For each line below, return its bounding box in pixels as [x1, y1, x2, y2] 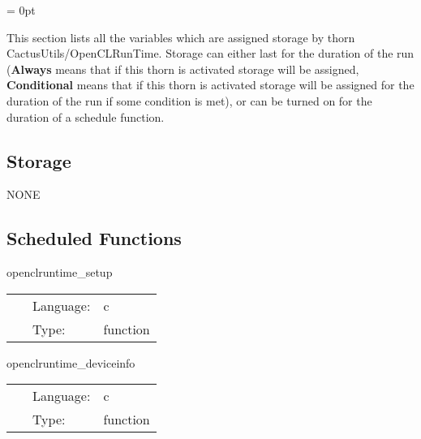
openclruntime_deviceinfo [6, 354, 135, 371]
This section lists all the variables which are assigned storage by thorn [6, 28, 355, 45]
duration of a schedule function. [6, 108, 165, 125]
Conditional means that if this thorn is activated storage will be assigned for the [6, 76, 415, 93]
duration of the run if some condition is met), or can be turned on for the [6, 92, 372, 109]
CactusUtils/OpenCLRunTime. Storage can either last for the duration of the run [6, 45, 415, 62]
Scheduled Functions [6, 226, 182, 251]
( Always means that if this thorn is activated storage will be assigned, [6, 60, 359, 77]
